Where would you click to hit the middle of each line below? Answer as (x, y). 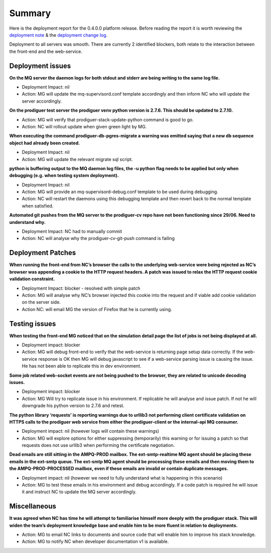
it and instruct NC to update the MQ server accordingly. (79, 492)
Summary (30, 13)
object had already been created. (45, 143)
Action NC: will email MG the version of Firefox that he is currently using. (97, 309)
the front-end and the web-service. (46, 51)
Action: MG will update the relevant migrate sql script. (77, 159)
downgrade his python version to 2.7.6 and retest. (73, 406)
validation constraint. (32, 279)
